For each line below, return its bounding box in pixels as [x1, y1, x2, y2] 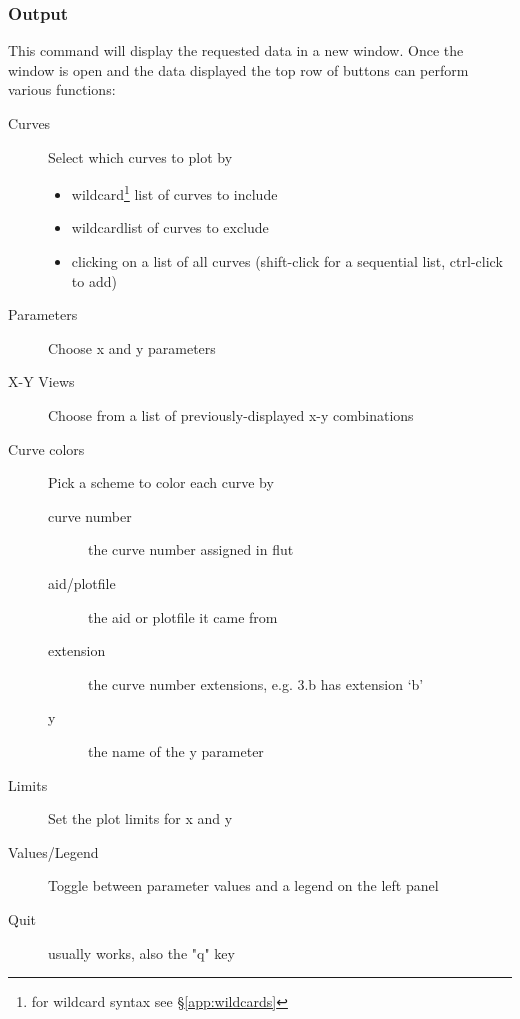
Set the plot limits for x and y [48, 808, 233, 829]
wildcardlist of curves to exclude [71, 217, 269, 238]
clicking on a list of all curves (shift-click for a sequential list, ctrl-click [71, 251, 503, 272]
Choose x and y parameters [48, 337, 216, 358]
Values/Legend [8, 841, 99, 862]
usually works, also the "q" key [48, 942, 235, 963]
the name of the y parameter [88, 740, 264, 761]
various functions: [8, 79, 116, 100]
